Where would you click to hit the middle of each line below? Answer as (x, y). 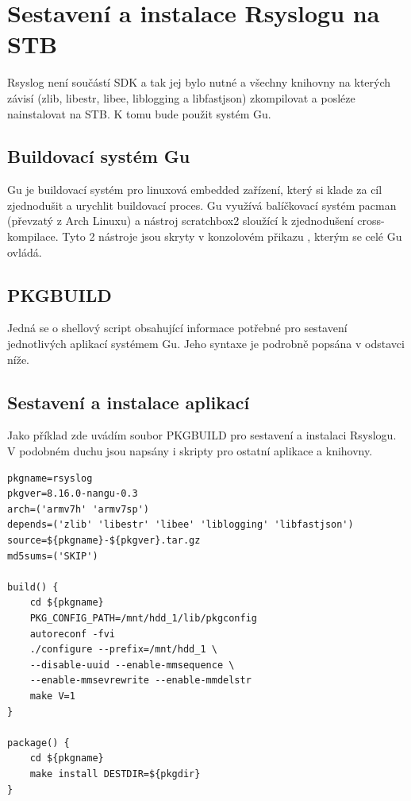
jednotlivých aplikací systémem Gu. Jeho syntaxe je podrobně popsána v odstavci (206, 344)
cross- (371, 221)
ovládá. (25, 252)
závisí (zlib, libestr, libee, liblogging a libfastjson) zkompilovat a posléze (181, 97)
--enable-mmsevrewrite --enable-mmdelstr (140, 681)
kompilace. (33, 236)
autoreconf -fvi (73, 634)
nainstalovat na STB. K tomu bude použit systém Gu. (139, 113)
